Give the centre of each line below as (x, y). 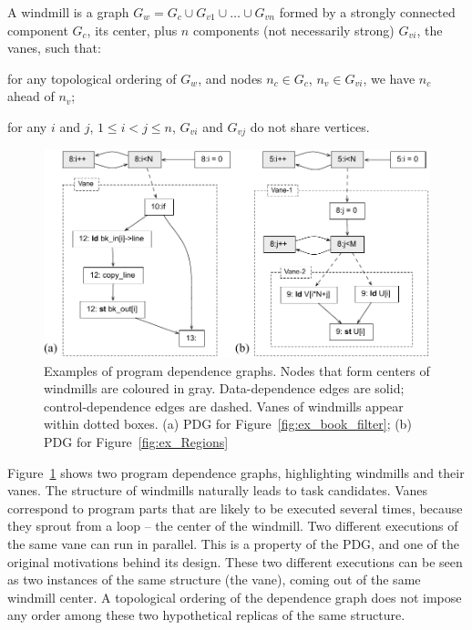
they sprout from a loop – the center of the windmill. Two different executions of (233, 526)
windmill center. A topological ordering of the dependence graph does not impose (235, 597)
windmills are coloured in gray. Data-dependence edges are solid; (224, 388)
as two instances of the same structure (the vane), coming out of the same (214, 579)
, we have (389, 78)
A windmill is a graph (68, 12)
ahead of (31, 96)
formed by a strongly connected (367, 12)
